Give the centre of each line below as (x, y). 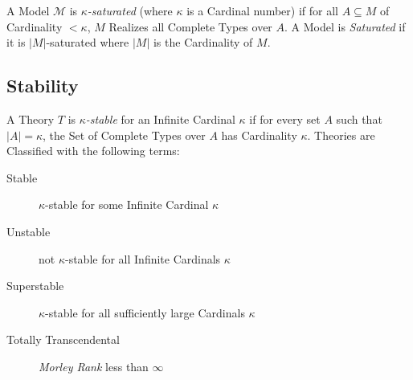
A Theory (31, 118)
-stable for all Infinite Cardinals (143, 258)
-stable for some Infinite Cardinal (127, 204)
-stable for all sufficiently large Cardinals (145, 312)
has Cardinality (259, 135)
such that (359, 118)
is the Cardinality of (203, 42)
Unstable (29, 231)
